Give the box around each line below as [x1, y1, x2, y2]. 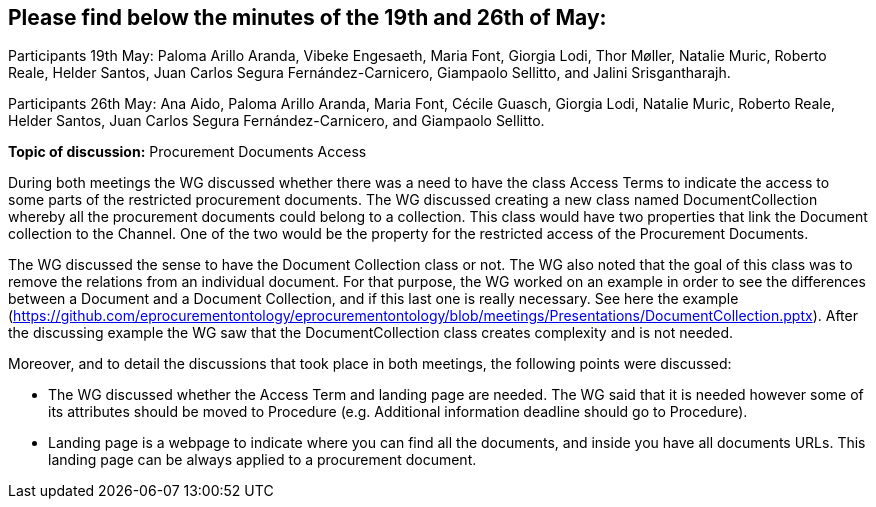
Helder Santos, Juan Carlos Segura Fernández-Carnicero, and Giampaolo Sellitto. [8, 112, 545, 130]
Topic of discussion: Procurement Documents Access [8, 143, 367, 161]
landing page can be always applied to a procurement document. [48, 451, 477, 469]
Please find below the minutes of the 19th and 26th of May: [8, 5, 607, 30]
